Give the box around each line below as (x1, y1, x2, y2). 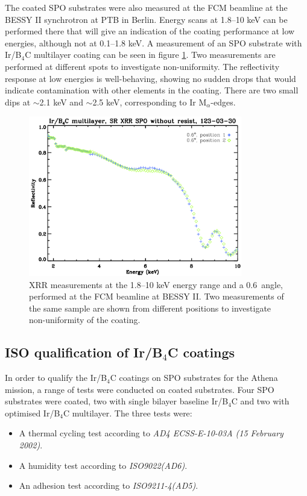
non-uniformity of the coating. (29, 313, 141, 326)
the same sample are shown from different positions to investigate (29, 301, 271, 314)
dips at (5, 95, 31, 108)
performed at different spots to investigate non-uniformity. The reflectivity (5, 60, 280, 72)
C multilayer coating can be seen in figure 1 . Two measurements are (25, 48, 276, 61)
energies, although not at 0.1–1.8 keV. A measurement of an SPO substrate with (5, 36, 302, 49)
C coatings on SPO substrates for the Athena (110, 371, 278, 384)
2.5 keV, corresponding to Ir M (92, 95, 207, 108)
